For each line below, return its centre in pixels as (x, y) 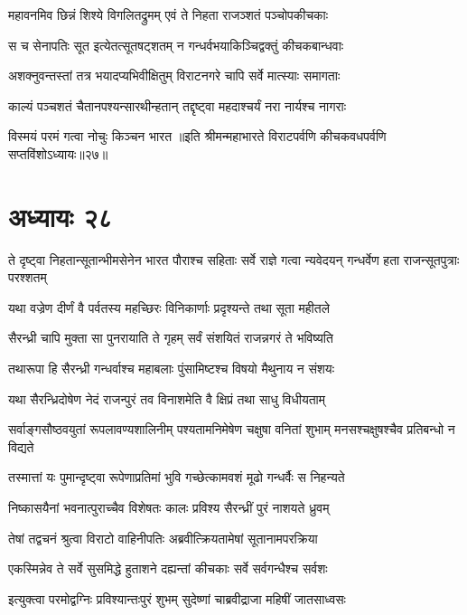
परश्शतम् (28, 277)
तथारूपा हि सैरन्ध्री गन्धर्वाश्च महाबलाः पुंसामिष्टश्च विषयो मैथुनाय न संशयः (171, 369)
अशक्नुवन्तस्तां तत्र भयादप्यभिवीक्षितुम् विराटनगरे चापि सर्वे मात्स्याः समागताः (174, 76)
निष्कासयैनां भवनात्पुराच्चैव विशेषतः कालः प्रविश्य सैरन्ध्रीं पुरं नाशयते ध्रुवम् (169, 508)
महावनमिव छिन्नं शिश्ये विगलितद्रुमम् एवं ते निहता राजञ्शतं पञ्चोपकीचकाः (168, 14)
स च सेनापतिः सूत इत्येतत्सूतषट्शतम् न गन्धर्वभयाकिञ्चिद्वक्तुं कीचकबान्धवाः (176, 45)
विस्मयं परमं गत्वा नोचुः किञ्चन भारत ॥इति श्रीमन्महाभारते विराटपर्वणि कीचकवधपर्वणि (197, 136)
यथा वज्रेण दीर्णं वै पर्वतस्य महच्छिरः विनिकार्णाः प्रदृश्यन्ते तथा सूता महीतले (169, 307)
